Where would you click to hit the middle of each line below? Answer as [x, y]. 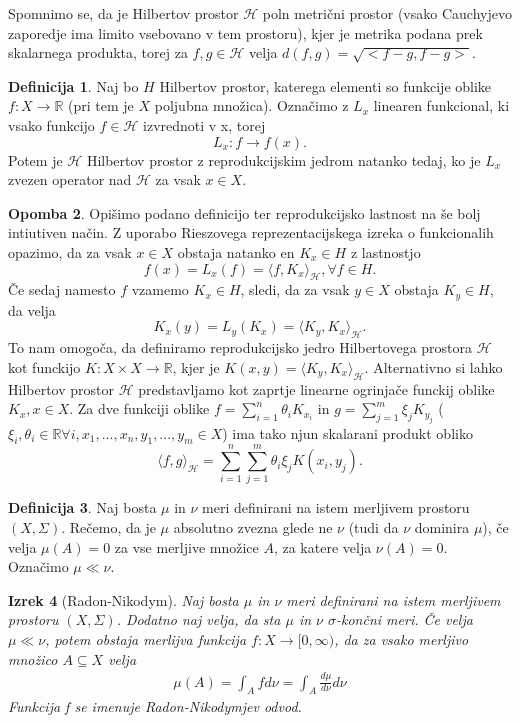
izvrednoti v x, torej [204, 124]
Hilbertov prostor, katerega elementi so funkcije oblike [325, 85]
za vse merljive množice [186, 546]
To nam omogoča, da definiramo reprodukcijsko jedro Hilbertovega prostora [240, 347]
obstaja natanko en [236, 251]
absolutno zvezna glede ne [253, 527]
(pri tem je [101, 105]
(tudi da [373, 527]
